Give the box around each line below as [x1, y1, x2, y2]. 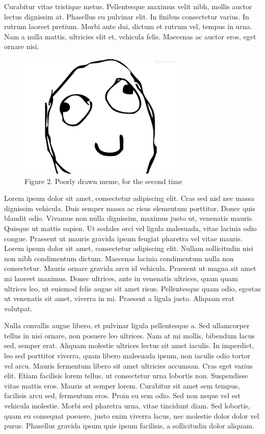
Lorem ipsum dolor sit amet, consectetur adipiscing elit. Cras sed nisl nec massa [4, 193, 254, 203]
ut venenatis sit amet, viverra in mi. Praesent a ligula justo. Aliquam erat [4, 293, 235, 304]
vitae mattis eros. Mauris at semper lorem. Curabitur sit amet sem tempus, [4, 380, 240, 391]
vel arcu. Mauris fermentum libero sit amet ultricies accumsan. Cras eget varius [4, 360, 253, 371]
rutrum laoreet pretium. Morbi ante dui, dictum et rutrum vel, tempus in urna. [4, 21, 252, 32]
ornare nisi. [4, 41, 39, 52]
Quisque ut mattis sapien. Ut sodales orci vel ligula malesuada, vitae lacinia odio [4, 222, 257, 233]
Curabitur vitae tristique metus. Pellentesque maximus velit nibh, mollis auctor [4, 1, 252, 11]
